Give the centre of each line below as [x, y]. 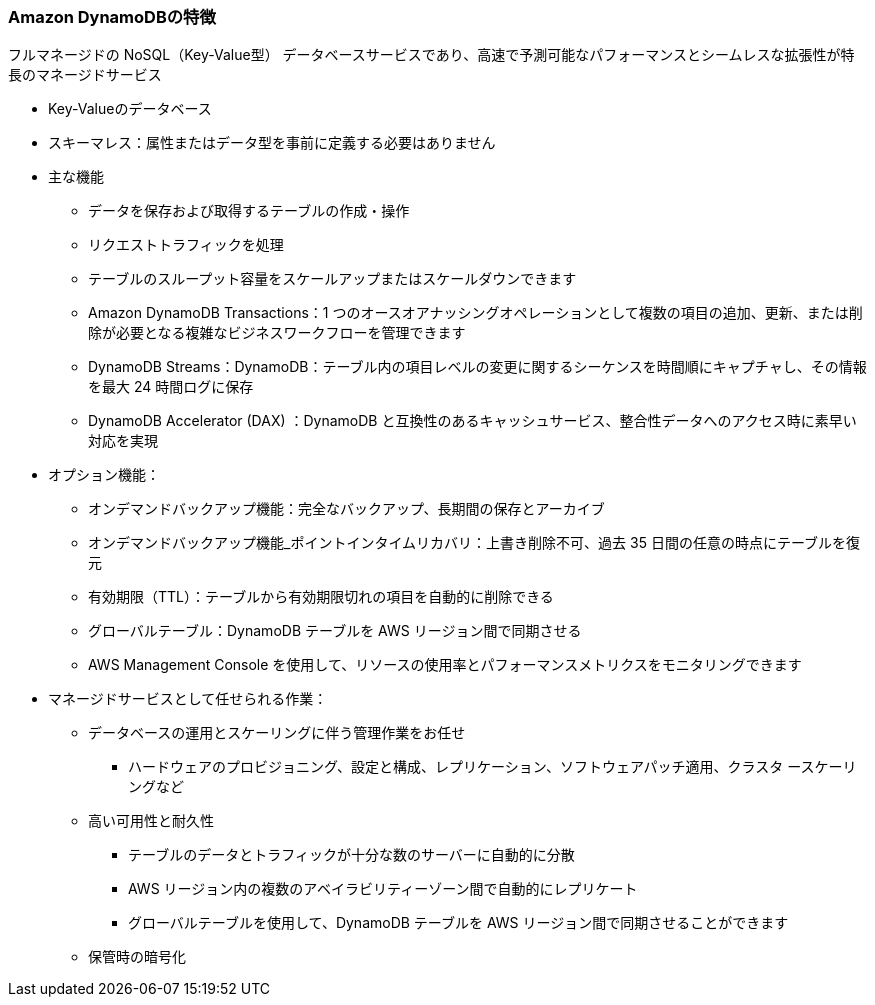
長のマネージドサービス [85, 75]
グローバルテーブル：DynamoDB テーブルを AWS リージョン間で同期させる [335, 631]
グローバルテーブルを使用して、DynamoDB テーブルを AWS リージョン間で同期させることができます [458, 923]
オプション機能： [104, 475]
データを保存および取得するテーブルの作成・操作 [249, 211]
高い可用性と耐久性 [151, 821]
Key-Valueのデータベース [130, 109]
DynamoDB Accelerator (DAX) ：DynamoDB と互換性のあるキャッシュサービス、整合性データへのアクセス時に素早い [472, 421]
